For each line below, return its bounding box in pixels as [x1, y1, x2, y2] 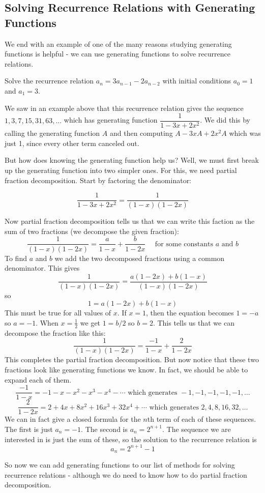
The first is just [5, 423, 53, 434]
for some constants [155, 240, 214, 248]
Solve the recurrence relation [5, 75, 94, 86]
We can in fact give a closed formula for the [5, 414, 141, 424]
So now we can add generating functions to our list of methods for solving [5, 459, 235, 470]
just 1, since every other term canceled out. [5, 137, 139, 148]
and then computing [109, 128, 173, 138]
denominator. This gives [5, 263, 80, 273]
